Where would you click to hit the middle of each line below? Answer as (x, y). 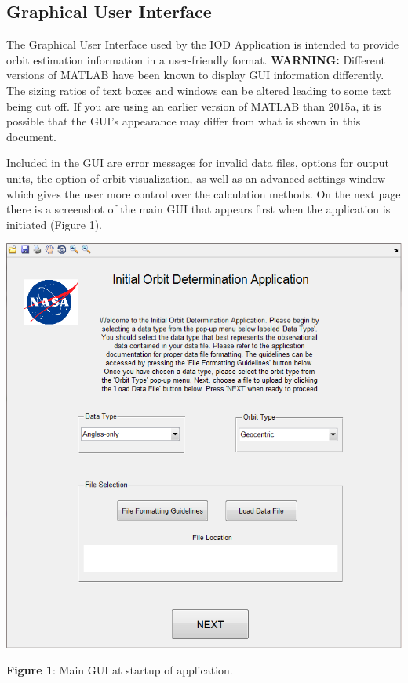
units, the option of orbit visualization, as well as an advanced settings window (196, 178)
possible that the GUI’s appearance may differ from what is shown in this (184, 121)
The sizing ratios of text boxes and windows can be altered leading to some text (199, 90)
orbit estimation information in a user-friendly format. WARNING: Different (196, 59)
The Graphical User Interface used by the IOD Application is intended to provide (203, 44)
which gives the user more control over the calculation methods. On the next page (204, 193)
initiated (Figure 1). (54, 224)
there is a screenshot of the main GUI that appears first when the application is (199, 209)
